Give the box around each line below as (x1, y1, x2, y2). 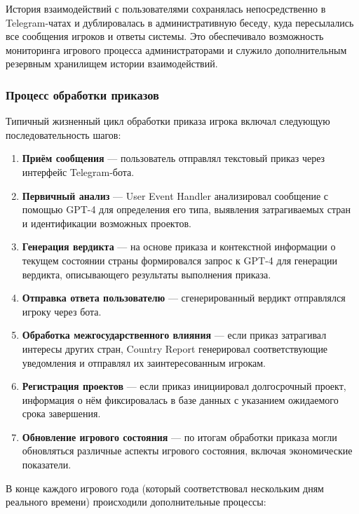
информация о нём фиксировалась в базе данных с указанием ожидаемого (22, 392, 339, 407)
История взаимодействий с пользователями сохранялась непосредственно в (6, 1, 326, 15)
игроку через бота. (22, 304, 102, 318)
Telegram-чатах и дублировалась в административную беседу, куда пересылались (6, 15, 354, 29)
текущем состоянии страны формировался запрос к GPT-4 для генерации (22, 252, 337, 267)
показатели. (22, 457, 72, 472)
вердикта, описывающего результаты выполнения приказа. (22, 266, 271, 281)
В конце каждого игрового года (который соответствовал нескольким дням (6, 480, 324, 495)
